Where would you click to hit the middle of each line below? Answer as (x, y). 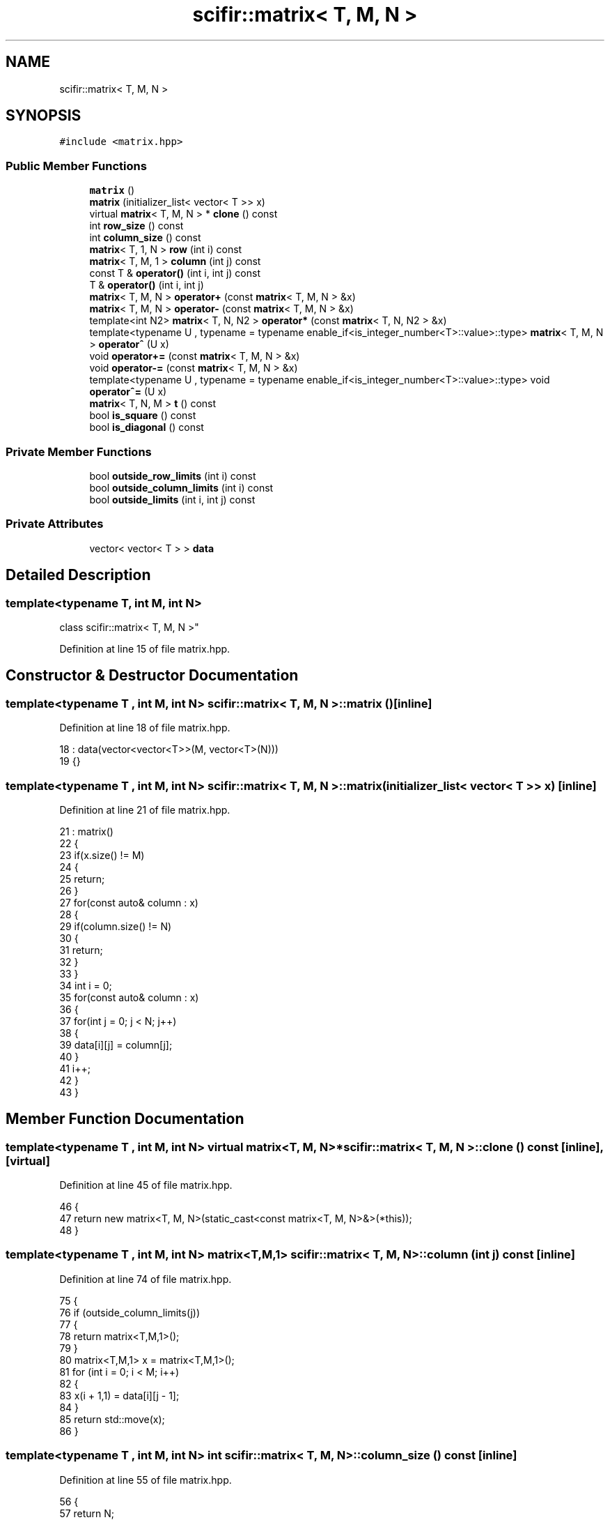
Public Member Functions (76, 166)
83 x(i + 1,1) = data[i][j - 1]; (119, 1395)
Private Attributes (55, 524)
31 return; (81, 950)
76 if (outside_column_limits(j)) (130, 1312)
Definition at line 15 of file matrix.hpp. (145, 648)
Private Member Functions (79, 451)
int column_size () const (145, 238)
